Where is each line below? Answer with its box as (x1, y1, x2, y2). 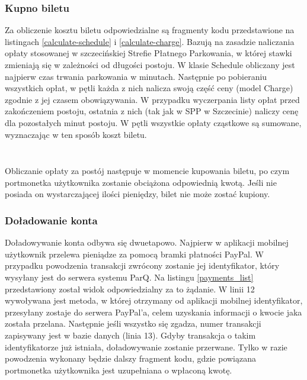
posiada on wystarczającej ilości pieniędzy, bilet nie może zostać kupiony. (5, 188, 270, 200)
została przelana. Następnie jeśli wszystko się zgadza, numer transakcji (5, 317, 261, 330)
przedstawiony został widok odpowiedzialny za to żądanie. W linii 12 (5, 282, 255, 295)
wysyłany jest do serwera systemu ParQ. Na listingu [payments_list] (5, 270, 254, 283)
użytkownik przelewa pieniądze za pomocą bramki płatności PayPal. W (5, 247, 264, 260)
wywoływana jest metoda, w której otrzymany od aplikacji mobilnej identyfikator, (5, 294, 303, 307)
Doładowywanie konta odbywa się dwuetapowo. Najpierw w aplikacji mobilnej (5, 236, 289, 249)
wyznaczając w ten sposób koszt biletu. (5, 128, 147, 140)
